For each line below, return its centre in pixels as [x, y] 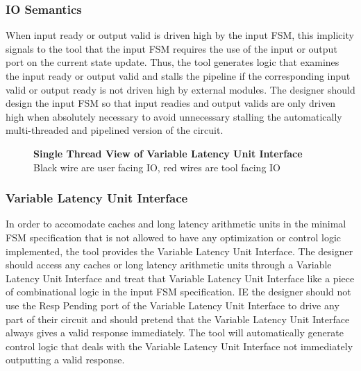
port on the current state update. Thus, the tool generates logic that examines [173, 62]
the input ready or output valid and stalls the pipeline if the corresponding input [178, 76]
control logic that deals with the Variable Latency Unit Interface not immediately [179, 346]
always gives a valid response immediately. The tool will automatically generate [175, 333]
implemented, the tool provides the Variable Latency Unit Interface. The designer [179, 251]
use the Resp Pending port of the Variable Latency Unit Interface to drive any [173, 305]
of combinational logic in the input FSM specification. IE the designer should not [178, 292]
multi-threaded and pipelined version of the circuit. [115, 130]
